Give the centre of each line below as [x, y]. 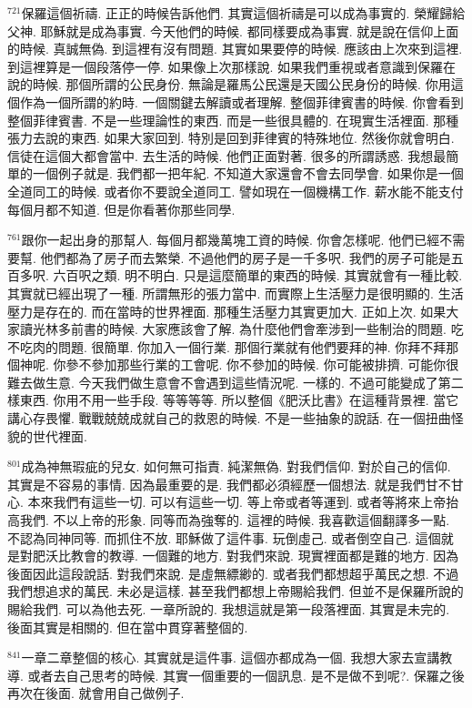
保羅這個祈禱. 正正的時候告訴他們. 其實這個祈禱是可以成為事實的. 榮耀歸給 [243, 13]
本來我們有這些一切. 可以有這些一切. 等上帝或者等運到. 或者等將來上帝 [237, 502]
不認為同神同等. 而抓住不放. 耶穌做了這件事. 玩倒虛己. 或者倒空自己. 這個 [224, 537]
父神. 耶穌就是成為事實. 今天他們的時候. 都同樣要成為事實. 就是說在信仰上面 [233, 30]
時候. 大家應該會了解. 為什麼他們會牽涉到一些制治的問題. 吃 [286, 329]
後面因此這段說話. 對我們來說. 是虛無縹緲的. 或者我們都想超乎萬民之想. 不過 [233, 573]
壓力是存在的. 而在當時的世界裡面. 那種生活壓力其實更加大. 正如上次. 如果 [227, 311]
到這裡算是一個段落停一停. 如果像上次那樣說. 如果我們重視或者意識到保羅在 [232, 66]
